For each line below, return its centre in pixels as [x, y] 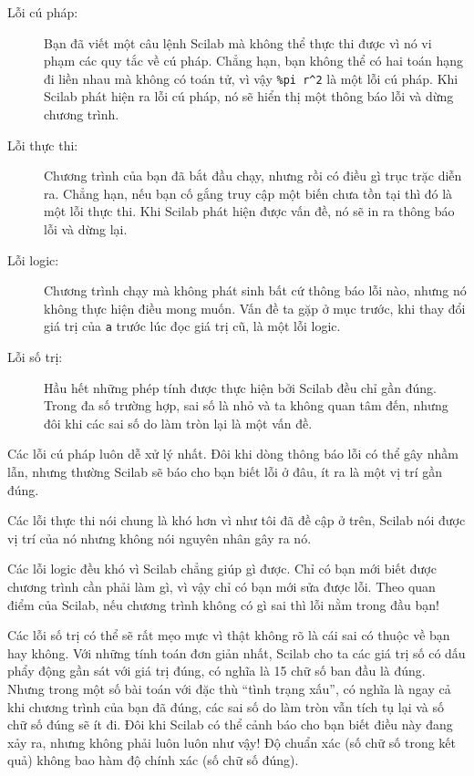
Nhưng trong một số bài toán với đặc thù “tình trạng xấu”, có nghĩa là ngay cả [229, 688]
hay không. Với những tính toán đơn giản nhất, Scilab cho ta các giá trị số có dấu [237, 652]
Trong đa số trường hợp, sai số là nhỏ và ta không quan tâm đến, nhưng [246, 405]
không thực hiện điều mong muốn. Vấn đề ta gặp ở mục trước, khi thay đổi [255, 308]
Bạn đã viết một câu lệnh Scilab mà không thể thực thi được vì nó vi [238, 42]
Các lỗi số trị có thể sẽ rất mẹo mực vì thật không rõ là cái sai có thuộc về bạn [229, 635]
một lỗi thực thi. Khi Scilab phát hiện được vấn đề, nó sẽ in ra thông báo [249, 211]
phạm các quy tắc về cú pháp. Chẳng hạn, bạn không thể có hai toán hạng [254, 61]
